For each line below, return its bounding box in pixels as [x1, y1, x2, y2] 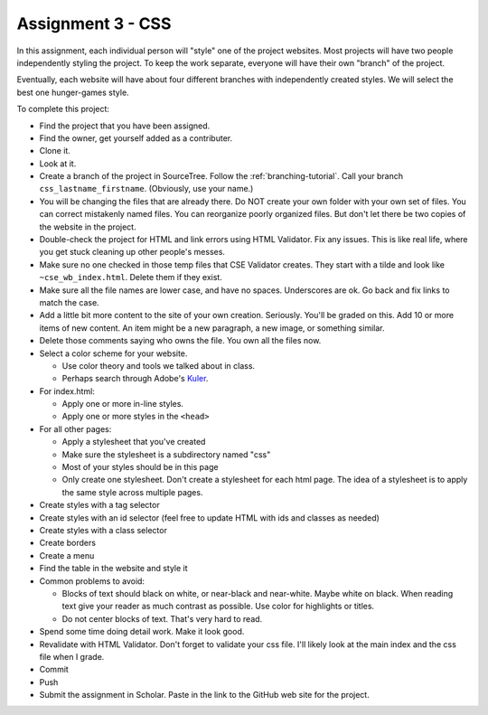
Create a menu [39, 550, 95, 560]
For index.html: [39, 385, 95, 397]
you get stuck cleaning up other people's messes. [39, 247, 226, 258]
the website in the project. [39, 221, 136, 232]
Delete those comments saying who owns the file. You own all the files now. [39, 335, 322, 346]
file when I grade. [39, 651, 105, 662]
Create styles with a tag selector [39, 500, 160, 511]
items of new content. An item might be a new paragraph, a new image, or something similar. [39, 322, 385, 334]
